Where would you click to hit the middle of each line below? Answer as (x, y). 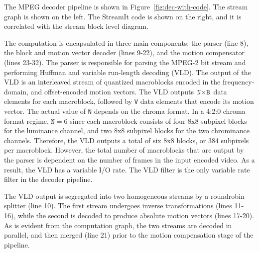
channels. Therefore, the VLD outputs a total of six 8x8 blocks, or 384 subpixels (127, 140)
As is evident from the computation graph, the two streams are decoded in (118, 225)
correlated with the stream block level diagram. (76, 26)
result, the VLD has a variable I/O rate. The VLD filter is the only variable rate (127, 169)
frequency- (238, 82)
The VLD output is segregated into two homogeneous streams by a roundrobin (124, 196)
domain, (16, 91)
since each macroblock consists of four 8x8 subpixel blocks (158, 121)
